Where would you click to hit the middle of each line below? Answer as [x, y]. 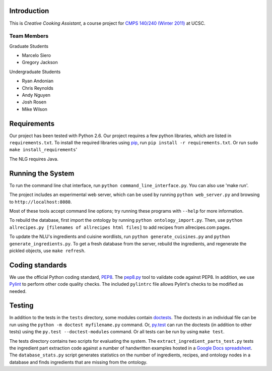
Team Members [29, 36]
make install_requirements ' [43, 150]
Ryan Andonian [38, 81]
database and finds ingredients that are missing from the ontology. [78, 362]
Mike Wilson [35, 109]
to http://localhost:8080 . [41, 202]
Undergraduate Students [35, 72]
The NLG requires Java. [34, 159]
